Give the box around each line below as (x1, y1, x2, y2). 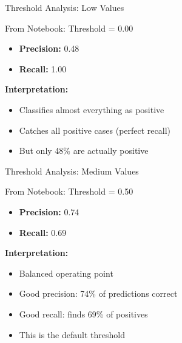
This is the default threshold (19, 328, 125, 341)
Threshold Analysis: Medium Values (5, 164, 139, 177)
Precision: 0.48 (19, 42, 79, 55)
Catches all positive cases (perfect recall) (19, 123, 171, 136)
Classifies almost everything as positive (19, 103, 164, 116)
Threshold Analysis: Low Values (5, 1, 124, 13)
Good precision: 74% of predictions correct (19, 287, 178, 300)
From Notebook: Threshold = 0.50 (5, 185, 133, 198)
